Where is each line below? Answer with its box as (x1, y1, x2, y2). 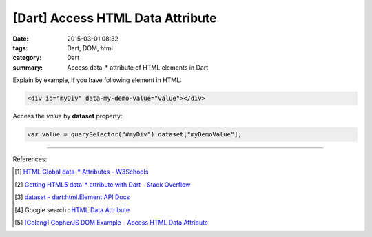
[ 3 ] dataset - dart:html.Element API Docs (14, 193, 130, 201)
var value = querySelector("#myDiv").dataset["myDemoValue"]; (27, 131, 242, 138)
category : (12, 54, 42, 62)
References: (12, 155, 48, 163)
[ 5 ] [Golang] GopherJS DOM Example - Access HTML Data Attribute (14, 218, 209, 227)
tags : (12, 43, 28, 52)
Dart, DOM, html (67, 43, 113, 52)
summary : (12, 63, 43, 72)
